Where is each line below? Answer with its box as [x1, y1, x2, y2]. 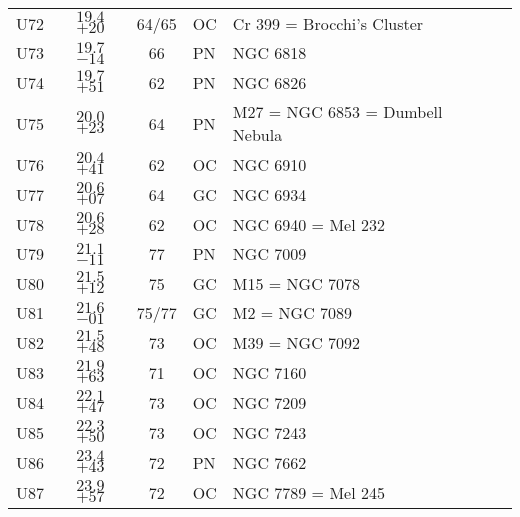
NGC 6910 [232, 152, 307, 176]
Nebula [232, 123, 283, 146]
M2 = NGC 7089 [232, 301, 353, 324]
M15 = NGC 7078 [232, 271, 361, 295]
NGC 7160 [232, 360, 307, 384]
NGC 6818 [232, 41, 307, 64]
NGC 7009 [232, 242, 307, 265]
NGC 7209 [232, 390, 307, 414]
